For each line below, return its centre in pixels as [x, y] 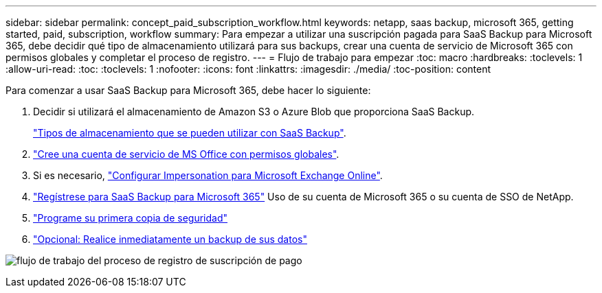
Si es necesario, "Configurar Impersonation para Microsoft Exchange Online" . [208, 175]
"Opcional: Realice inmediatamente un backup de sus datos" [170, 239]
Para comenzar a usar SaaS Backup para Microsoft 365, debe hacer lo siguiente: [188, 90]
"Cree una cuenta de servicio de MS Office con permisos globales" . [186, 154]
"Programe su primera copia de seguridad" [131, 218]
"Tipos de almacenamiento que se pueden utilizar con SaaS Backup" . [190, 133]
